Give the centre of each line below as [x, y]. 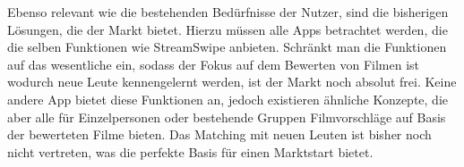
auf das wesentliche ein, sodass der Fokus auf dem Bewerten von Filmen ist [214, 64]
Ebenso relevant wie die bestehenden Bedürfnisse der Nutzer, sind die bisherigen [228, 12]
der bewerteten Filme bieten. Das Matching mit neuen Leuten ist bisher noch [219, 134]
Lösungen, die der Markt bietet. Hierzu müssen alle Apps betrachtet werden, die [228, 29]
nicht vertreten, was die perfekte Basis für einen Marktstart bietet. [190, 151]
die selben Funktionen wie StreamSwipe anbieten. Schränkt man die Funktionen [227, 47]
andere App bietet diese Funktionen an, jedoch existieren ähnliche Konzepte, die [228, 99]
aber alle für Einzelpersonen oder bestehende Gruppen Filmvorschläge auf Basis [227, 117]
